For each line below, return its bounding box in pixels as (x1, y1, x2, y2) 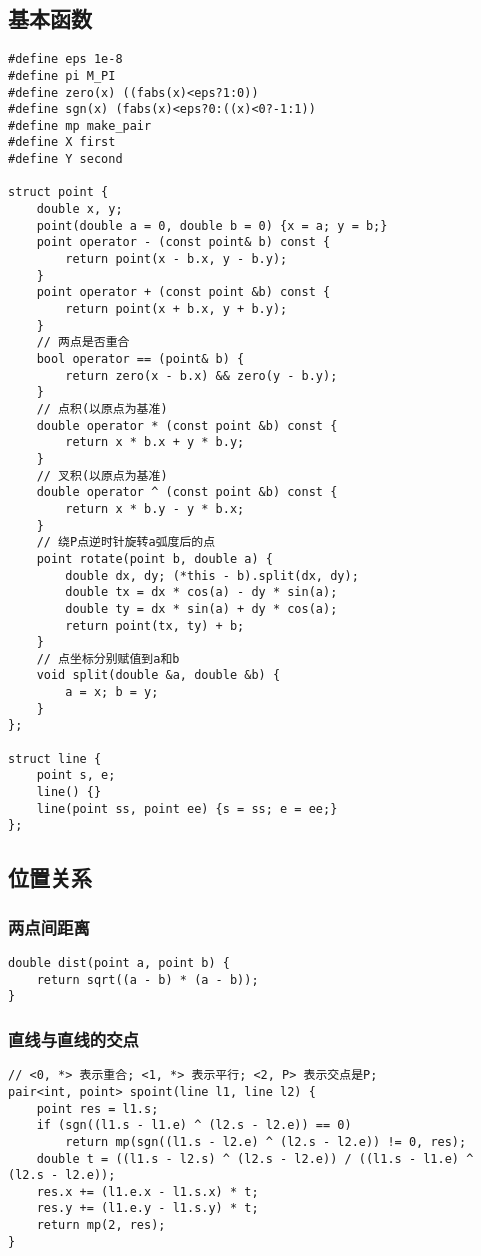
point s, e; (36, 768, 116, 783)
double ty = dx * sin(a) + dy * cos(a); (65, 601, 338, 616)
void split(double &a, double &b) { (36, 668, 281, 683)
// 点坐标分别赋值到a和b (36, 651, 180, 666)
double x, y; (36, 202, 123, 217)
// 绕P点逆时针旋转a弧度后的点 (36, 535, 216, 550)
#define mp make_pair (8, 118, 152, 133)
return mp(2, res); (36, 1218, 166, 1233)
